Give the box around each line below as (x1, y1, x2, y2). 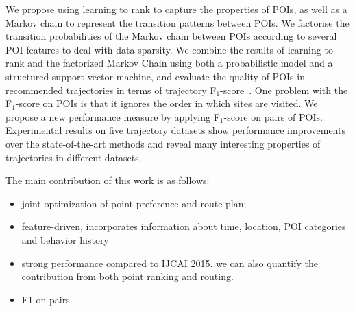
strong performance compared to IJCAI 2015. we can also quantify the (21, 255, 318, 270)
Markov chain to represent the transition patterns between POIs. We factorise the (5, 15, 350, 30)
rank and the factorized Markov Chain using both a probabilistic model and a (5, 56, 333, 70)
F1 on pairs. (21, 292, 73, 306)
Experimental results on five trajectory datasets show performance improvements (5, 123, 345, 137)
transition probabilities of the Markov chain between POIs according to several (5, 29, 337, 43)
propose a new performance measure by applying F (5, 109, 220, 124)
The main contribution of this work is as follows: (5, 173, 210, 187)
